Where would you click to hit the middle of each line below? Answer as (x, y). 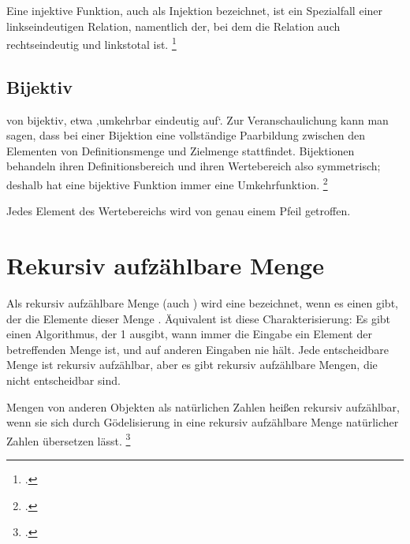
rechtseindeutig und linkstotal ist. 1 (91, 43)
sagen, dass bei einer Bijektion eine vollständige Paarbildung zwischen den (186, 135)
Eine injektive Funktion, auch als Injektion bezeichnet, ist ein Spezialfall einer (195, 10)
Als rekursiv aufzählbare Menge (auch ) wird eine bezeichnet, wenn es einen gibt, (202, 302)
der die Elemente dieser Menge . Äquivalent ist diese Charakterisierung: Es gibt (199, 318)
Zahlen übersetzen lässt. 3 (69, 439)
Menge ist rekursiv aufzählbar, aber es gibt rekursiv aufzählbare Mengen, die (192, 365)
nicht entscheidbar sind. (63, 380)
